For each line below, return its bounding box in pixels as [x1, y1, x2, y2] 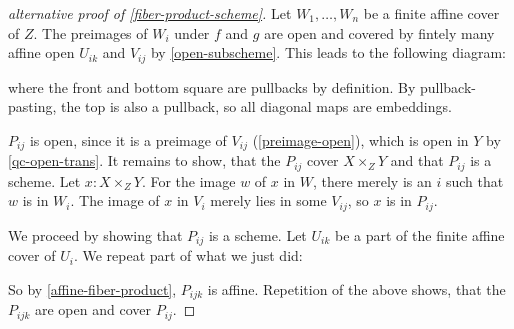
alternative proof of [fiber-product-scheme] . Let [8, 3, 292, 23]
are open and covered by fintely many [264, 22, 495, 43]
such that [445, 170, 504, 191]
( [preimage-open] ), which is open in [252, 129, 469, 150]
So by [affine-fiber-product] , [8, 278, 177, 299]
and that [390, 150, 444, 171]
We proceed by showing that [8, 224, 183, 245]
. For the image [141, 170, 236, 191]
